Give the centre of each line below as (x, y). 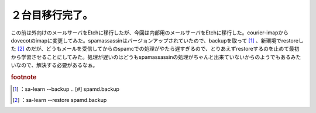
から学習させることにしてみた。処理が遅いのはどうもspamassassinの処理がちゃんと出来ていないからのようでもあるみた (156, 57)
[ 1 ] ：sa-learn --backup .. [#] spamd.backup (66, 89)
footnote (24, 77)
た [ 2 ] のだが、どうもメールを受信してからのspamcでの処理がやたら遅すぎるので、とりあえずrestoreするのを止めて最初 (155, 49)
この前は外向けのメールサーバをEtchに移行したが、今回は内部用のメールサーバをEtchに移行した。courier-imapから (150, 33)
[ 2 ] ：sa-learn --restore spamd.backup (60, 100)
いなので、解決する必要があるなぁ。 (54, 65)
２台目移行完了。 (52, 15)
